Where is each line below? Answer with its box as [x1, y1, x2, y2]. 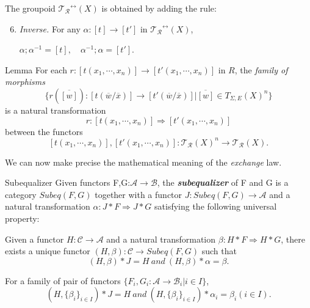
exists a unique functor [5, 244, 90, 257]
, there [281, 232, 305, 245]
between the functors [5, 125, 83, 137]
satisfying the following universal [154, 200, 277, 213]
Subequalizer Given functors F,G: [5, 176, 131, 189]
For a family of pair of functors [5, 274, 121, 287]
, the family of [234, 63, 288, 76]
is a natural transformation [5, 103, 106, 116]
